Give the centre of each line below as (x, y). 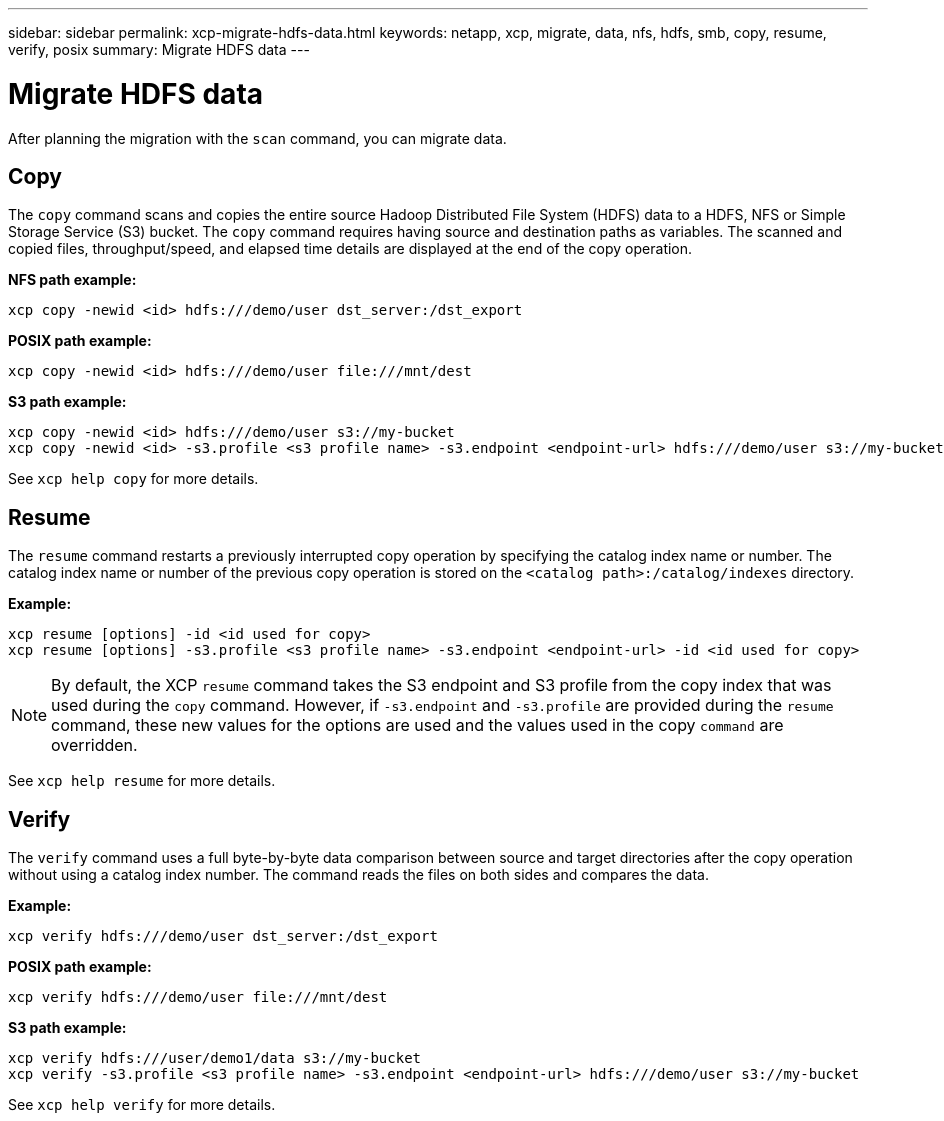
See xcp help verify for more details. (142, 1105)
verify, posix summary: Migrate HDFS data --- (159, 49)
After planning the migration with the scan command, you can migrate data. (257, 138)
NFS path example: (72, 280)
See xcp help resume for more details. (142, 781)
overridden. (94, 745)
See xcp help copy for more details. (133, 479)
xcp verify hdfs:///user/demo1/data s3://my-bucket (215, 1058)
